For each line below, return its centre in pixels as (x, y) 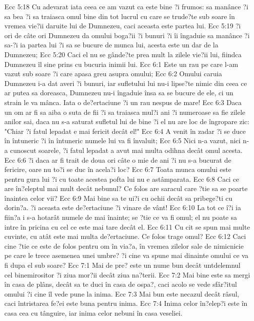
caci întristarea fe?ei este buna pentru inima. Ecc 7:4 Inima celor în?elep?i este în (126, 303)
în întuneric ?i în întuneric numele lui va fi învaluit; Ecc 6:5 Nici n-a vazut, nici (123, 140)
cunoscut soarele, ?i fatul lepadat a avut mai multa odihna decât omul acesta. (126, 150)
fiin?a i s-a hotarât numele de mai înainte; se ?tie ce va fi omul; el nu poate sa (121, 217)
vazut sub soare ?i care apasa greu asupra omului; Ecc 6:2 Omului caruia (113, 74)
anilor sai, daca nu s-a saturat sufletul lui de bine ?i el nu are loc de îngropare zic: (127, 121)
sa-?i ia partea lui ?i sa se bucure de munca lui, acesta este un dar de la (111, 45)
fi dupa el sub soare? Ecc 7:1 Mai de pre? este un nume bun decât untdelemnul (123, 265)
